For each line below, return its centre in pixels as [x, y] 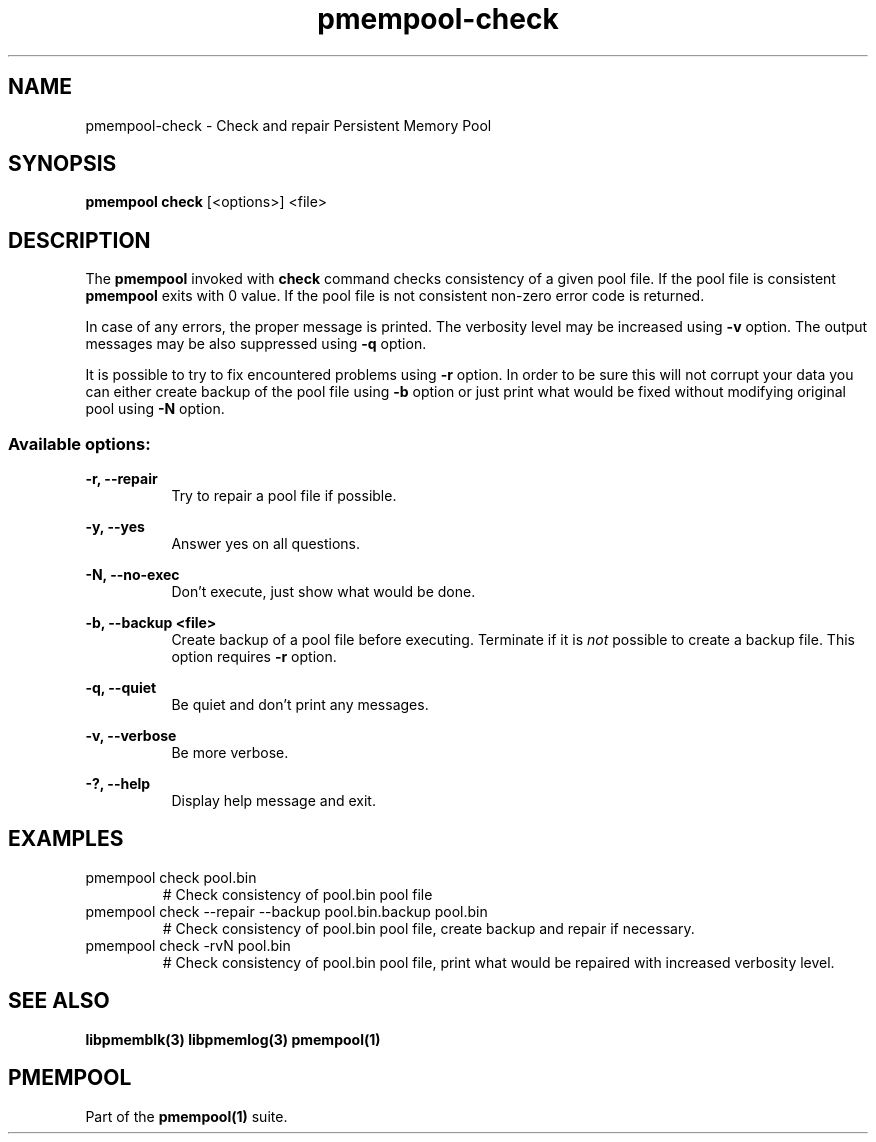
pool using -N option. [155, 409]
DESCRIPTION [79, 240]
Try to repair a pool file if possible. [284, 496]
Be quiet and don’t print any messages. [300, 705]
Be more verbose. [230, 753]
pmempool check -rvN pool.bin [188, 945]
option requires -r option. [254, 657]
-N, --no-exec [132, 575]
